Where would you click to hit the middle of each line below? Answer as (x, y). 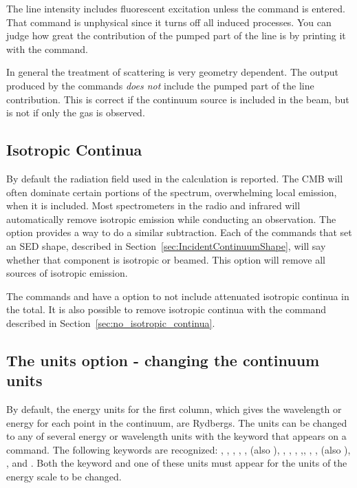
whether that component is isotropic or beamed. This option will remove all (166, 259)
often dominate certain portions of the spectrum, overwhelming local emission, (172, 192)
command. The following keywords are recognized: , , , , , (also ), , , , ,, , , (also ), (178, 449)
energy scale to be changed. (64, 477)
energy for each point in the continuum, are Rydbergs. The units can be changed (177, 422)
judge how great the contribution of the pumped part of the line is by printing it (176, 35)
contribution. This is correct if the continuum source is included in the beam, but (178, 99)
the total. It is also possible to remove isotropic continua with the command (166, 309)
